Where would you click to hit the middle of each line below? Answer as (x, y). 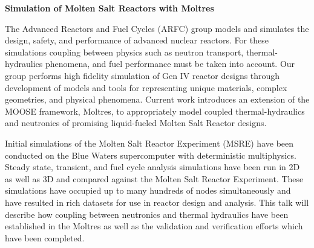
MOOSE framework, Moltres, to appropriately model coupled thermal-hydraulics (155, 111)
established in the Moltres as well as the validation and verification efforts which (154, 226)
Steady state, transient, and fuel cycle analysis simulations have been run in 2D (152, 167)
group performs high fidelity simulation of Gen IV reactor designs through (142, 75)
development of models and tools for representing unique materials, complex (146, 87)
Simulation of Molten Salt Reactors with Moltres (110, 8)
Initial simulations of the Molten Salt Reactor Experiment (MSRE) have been (149, 143)
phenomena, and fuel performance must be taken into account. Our (170, 64)
